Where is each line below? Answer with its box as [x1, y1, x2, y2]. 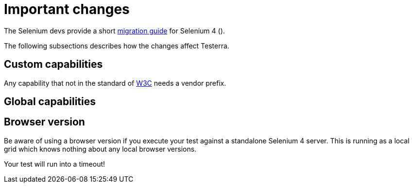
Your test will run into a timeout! [4, 159, 105, 168]
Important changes [4, 1, 130, 17]
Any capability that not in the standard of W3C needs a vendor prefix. [4, 78, 226, 87]
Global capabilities [4, 95, 96, 108]
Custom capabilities [4, 58, 103, 71]
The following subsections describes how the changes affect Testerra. [4, 41, 229, 50]
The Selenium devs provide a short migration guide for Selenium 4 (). [4, 26, 225, 35]
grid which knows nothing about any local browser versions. [4, 144, 197, 153]
